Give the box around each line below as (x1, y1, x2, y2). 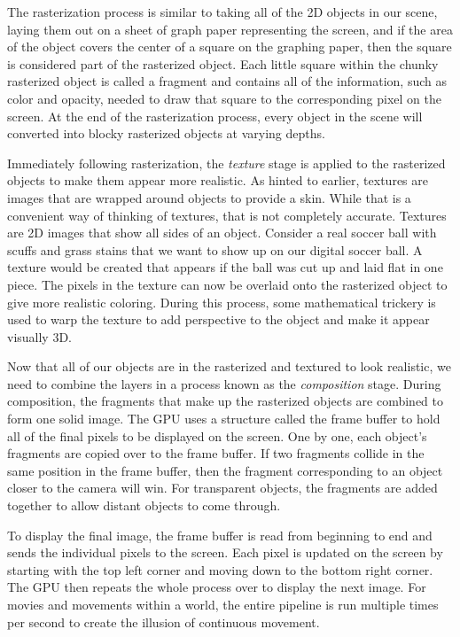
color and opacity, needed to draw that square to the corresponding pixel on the (7, 89, 441, 107)
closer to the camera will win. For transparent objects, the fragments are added (7, 478, 438, 497)
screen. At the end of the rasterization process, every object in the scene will (7, 106, 423, 125)
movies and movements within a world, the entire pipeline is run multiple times (7, 595, 439, 613)
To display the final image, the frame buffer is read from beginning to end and (7, 525, 433, 544)
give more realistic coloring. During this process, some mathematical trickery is (7, 292, 436, 311)
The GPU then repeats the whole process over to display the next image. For (7, 578, 426, 596)
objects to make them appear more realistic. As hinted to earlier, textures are (7, 171, 428, 190)
